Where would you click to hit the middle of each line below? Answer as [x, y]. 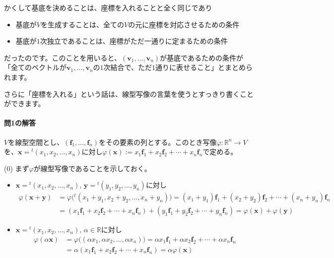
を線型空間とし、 [36, 142]
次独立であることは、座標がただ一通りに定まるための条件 [134, 41]
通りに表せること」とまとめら [204, 67]
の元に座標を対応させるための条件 [184, 24]
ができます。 [25, 103]
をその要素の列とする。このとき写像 [158, 142]
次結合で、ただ [128, 67]
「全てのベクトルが [35, 67]
